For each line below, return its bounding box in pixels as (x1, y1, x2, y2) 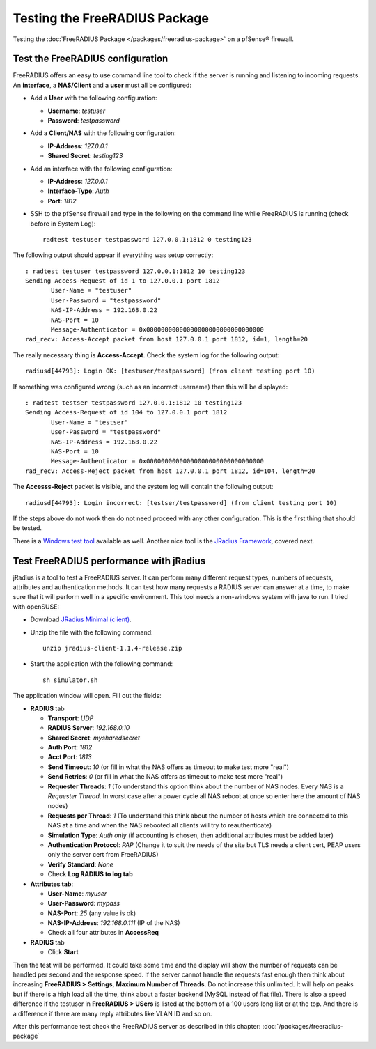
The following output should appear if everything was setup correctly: (13, 251, 214, 259)
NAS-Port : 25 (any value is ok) (47, 909, 136, 917)
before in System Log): (30, 219, 96, 228)
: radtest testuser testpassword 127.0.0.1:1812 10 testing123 (25, 267, 246, 275)
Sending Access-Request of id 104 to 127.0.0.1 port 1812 (25, 408, 228, 417)
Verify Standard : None (47, 860, 114, 869)
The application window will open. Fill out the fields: (13, 692, 162, 700)
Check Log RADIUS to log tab (47, 870, 133, 878)
